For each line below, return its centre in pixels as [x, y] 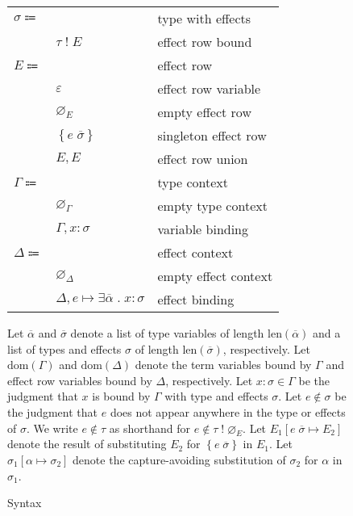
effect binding [196, 299]
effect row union [203, 159]
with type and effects [216, 396]
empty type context [212, 206]
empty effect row [204, 112]
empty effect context [215, 276]
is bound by [121, 396]
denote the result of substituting [87, 444]
